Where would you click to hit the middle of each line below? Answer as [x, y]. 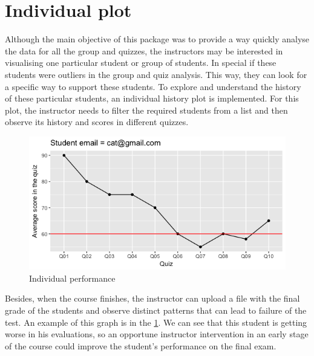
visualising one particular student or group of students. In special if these [141, 63]
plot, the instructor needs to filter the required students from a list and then [146, 110]
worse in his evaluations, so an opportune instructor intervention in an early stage [157, 334]
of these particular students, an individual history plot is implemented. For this [152, 98]
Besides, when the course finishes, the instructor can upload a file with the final [152, 298]
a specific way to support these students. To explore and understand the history [153, 86]
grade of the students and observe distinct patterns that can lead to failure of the [156, 310]
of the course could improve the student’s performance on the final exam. [141, 345]
